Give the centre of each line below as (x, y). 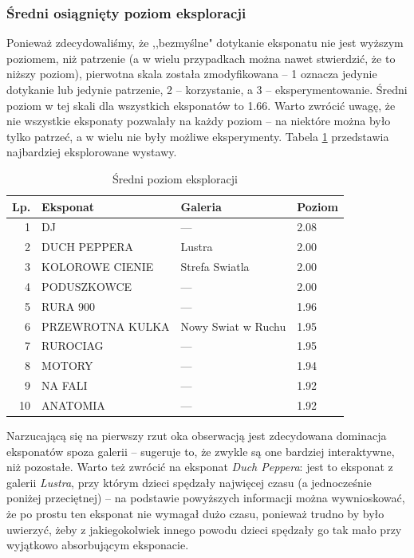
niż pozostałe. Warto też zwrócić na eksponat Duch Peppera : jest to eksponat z (200, 467)
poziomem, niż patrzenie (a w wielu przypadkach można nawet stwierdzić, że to (201, 58)
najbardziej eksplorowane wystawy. (92, 152)
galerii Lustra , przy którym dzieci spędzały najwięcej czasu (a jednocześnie (189, 482)
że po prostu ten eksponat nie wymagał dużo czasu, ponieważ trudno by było (195, 514)
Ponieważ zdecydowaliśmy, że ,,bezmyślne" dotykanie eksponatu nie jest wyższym (205, 43)
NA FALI (65, 385)
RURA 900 (68, 306)
